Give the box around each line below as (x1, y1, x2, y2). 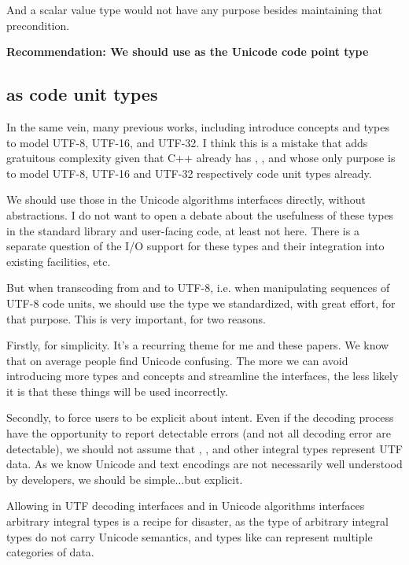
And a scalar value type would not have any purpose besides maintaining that (6, 2, 382, 17)
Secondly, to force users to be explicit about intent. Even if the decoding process (6, 409, 394, 426)
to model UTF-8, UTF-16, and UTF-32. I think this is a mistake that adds (6, 134, 368, 150)
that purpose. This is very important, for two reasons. (6, 310, 266, 327)
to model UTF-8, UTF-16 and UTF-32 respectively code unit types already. (6, 164, 372, 181)
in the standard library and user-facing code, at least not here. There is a (6, 222, 359, 238)
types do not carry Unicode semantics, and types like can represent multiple (6, 528, 373, 545)
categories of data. (6, 544, 94, 560)
